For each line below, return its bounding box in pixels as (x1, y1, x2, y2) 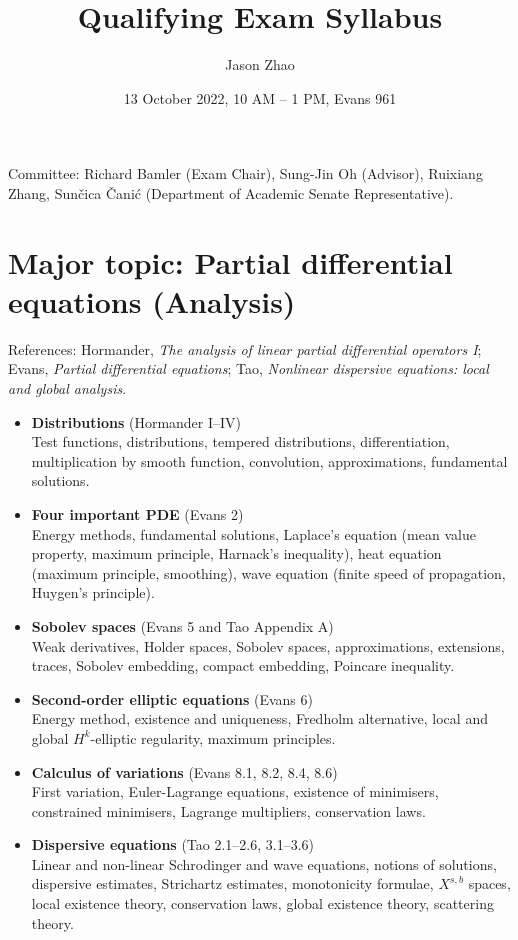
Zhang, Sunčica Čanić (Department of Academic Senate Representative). (8, 182, 454, 203)
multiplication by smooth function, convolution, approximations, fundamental (31, 450, 508, 471)
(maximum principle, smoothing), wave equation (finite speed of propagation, (31, 562, 506, 583)
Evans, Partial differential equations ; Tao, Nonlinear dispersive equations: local (8, 358, 489, 379)
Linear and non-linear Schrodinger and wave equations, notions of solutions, (31, 853, 497, 874)
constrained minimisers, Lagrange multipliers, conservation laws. (31, 800, 426, 821)
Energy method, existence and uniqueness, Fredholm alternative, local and (31, 708, 488, 729)
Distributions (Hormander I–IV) (31, 411, 242, 432)
